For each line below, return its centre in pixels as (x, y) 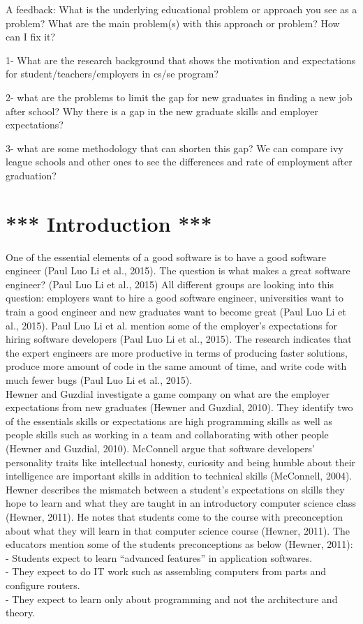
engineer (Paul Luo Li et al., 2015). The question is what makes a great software (178, 270)
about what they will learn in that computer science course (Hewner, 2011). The (178, 530)
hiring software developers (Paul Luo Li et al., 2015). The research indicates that (179, 339)
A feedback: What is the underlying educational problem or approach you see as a (181, 9)
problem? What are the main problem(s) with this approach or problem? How (173, 23)
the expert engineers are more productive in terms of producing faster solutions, (177, 352)
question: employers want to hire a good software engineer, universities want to (175, 298)
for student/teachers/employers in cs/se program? (112, 74)
